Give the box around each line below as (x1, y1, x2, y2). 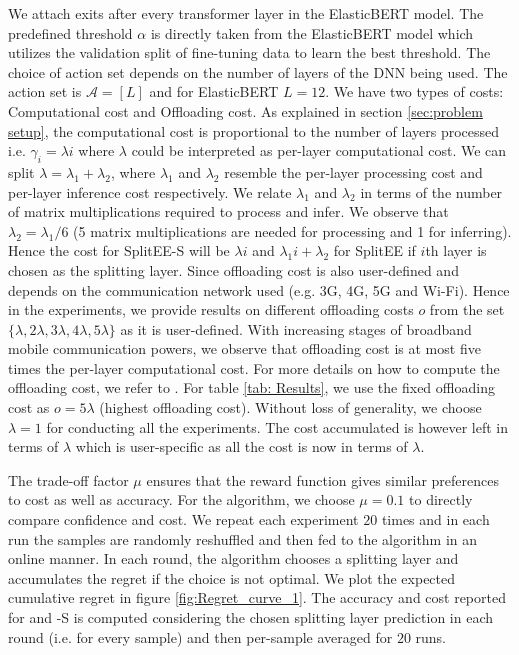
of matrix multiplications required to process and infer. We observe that (8, 201, 449, 222)
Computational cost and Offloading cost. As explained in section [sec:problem (8, 100, 483, 121)
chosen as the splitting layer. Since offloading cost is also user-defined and (8, 259, 459, 280)
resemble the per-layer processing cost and (224, 161, 483, 182)
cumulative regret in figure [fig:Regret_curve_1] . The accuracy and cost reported (8, 587, 506, 608)
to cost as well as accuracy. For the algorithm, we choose (8, 489, 355, 510)
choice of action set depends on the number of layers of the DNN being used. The (8, 61, 508, 82)
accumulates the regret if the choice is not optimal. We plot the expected (8, 567, 456, 588)
